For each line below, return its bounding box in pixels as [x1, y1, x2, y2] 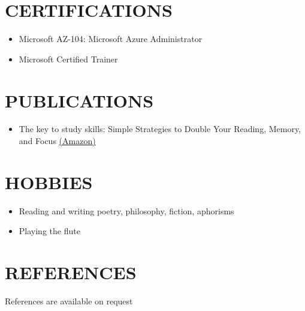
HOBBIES [5, 169, 93, 194]
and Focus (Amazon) [19, 134, 96, 147]
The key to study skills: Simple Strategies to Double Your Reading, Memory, [19, 122, 301, 135]
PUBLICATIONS [5, 88, 154, 112]
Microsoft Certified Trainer [19, 52, 118, 65]
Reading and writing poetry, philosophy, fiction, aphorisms [19, 204, 234, 217]
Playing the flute [19, 225, 80, 237]
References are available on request [5, 295, 133, 307]
